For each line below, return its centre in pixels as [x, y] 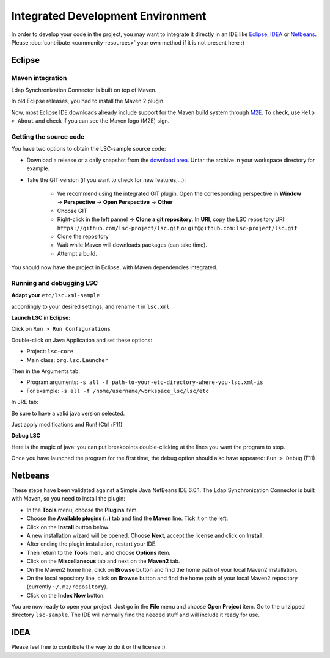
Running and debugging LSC [55, 283]
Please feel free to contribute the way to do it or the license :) [88, 647]
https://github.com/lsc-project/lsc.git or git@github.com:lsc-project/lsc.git [177, 228]
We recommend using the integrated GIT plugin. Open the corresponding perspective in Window [179, 193]
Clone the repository [83, 236]
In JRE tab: [25, 402]
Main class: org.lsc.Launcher [67, 360]
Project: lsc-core [50, 352]
